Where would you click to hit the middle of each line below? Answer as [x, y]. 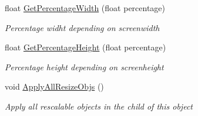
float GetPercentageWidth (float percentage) [85, 8]
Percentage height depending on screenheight [84, 66]
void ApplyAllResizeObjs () [54, 86]
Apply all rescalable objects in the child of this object [99, 106]
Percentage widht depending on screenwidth [82, 27]
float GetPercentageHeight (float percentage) [85, 47]
